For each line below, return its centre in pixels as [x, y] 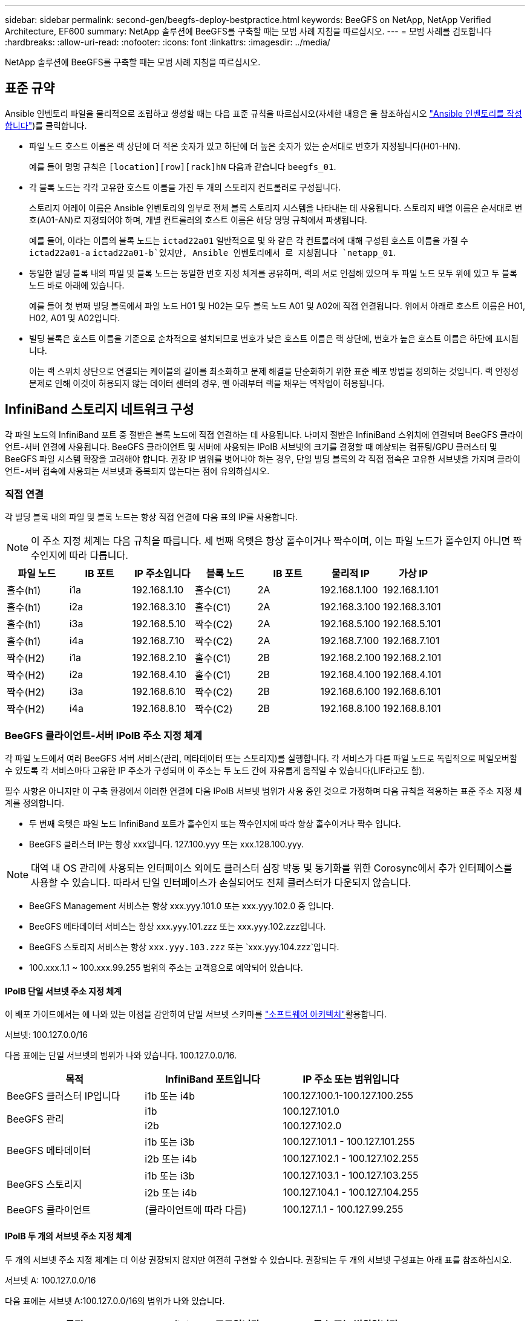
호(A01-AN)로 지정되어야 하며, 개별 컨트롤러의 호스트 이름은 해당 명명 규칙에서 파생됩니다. [198, 220]
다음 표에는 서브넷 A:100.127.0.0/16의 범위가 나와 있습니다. [115, 1300]
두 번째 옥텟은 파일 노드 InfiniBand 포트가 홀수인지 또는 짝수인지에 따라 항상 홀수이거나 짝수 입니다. [215, 824]
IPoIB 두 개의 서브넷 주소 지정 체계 [68, 1236]
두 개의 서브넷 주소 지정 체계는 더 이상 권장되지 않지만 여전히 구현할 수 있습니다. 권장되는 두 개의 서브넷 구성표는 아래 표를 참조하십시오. [258, 1259]
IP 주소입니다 [162, 574]
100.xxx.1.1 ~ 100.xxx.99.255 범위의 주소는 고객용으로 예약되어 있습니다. [166, 968]
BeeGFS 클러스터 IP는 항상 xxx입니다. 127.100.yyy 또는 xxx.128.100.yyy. [167, 844]
